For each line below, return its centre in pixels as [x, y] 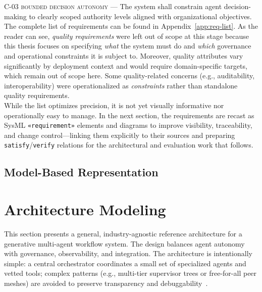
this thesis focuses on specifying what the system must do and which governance [128, 46]
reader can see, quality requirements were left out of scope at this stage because [126, 36]
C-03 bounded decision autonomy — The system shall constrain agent [113, 6]
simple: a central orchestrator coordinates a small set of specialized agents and [125, 263]
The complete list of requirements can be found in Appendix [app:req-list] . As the [131, 26]
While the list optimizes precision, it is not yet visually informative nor [114, 105]
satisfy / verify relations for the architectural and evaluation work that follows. [129, 145]
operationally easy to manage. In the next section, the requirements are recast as [129, 115]
